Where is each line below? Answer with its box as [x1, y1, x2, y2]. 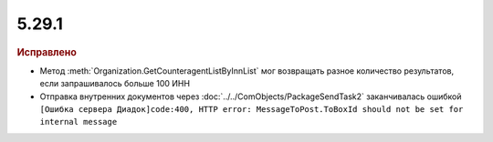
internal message [39, 117, 118, 127]
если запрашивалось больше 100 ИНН [39, 78, 191, 89]
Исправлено [16, 46, 77, 58]
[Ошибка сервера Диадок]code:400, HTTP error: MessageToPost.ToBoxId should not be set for [39, 104, 464, 114]
